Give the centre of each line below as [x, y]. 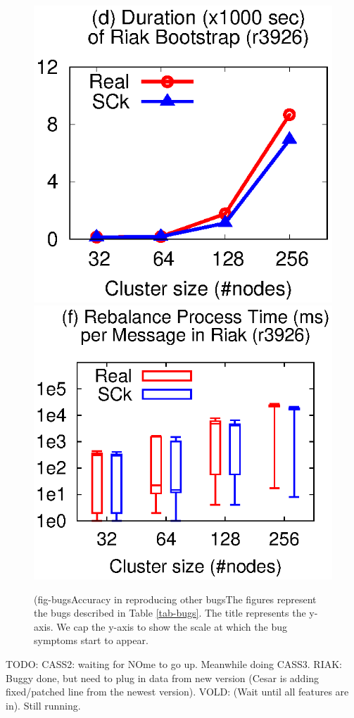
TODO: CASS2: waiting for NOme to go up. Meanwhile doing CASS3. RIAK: [174, 664]
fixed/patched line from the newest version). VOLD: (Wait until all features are [177, 692]
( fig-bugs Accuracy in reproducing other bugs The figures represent [175, 599]
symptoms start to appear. [91, 640]
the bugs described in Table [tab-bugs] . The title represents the [170, 613]
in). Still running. [43, 705]
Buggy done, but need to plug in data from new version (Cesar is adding [163, 678]
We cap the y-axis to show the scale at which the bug [172, 626]
